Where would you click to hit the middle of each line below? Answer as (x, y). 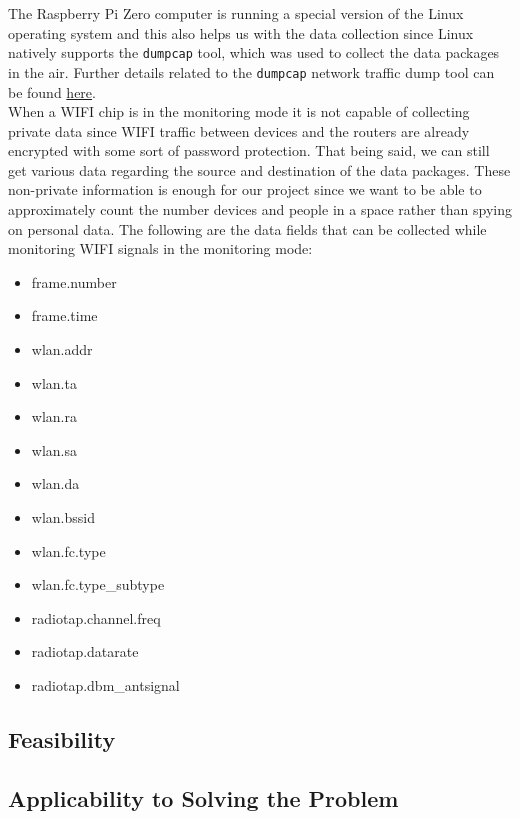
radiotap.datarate (85, 651)
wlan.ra (54, 416)
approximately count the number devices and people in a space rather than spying (260, 209)
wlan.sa (54, 449)
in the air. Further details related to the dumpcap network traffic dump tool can (251, 71)
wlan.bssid (63, 517)
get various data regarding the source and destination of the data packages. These (259, 169)
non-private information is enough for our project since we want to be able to (245, 189)
